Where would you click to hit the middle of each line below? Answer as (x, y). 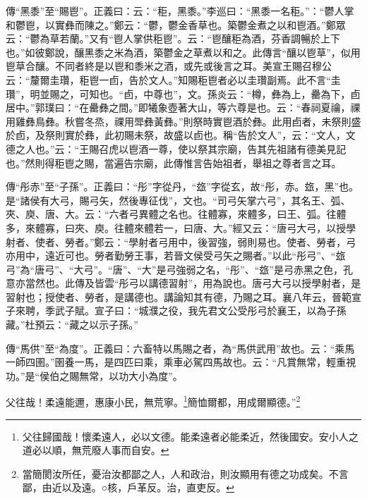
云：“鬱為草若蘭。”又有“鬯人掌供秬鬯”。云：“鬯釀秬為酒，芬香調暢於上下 (173, 38)
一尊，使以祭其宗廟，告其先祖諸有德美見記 (247, 148)
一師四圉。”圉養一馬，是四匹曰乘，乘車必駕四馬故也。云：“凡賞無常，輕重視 (181, 362)
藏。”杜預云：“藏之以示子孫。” (72, 325)
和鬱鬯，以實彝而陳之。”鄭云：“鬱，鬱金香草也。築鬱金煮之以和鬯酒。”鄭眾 (176, 24)
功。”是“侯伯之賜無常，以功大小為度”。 (94, 375)
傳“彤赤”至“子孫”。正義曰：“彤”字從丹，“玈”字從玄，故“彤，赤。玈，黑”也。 (182, 186)
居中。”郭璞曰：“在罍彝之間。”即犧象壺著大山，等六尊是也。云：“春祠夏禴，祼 (183, 107)
